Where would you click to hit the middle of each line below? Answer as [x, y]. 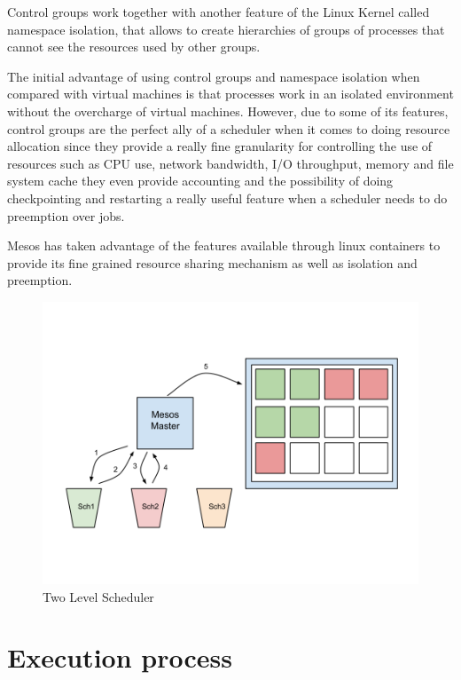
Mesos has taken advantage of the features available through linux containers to [224, 245]
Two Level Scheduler [98, 596]
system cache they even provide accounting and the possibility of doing [200, 181]
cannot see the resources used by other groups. [134, 47]
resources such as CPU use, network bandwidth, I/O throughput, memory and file [230, 163]
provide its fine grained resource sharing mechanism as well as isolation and [212, 262]
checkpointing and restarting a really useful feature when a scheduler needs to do [227, 198]
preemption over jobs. [66, 215]
